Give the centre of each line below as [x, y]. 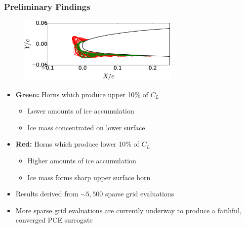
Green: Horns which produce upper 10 [75, 94]
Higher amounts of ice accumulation [82, 160]
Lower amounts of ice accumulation [81, 111]
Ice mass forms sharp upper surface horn [89, 177]
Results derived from [47, 194]
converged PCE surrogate [54, 220]
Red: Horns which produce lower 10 [71, 144]
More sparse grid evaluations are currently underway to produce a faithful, [128, 210]
